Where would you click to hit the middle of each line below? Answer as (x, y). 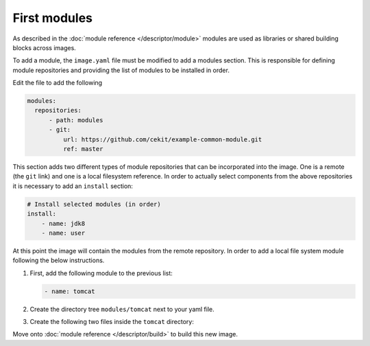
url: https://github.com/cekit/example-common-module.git (162, 139)
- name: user (63, 233)
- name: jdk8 (63, 223)
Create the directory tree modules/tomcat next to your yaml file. (122, 309)
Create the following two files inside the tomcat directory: (112, 322)
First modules (52, 18)
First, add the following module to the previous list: (101, 273)
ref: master (83, 149)
